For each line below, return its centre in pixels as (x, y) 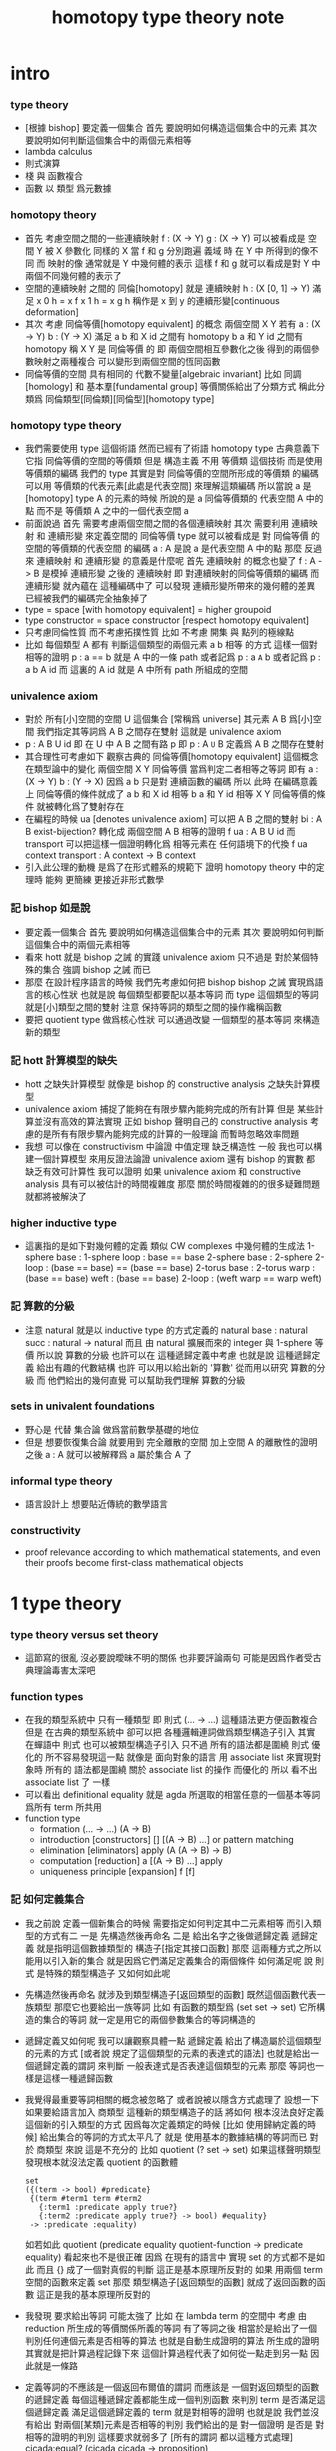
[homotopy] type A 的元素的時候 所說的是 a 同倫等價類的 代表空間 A (164, 498)
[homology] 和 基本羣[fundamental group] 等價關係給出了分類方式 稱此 (170, 386)
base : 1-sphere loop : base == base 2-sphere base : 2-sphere (184, 1257)
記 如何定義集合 (47, 1899)
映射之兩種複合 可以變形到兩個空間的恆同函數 (127, 361)
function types (47, 1696)
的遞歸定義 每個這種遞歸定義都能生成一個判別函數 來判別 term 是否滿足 (170, 2399)
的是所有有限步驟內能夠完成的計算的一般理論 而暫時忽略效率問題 (166, 1133)
